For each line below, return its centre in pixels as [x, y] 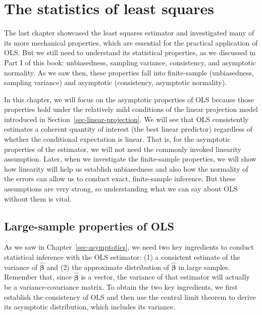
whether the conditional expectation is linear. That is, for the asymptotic [117, 139]
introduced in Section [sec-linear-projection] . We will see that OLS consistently [126, 119]
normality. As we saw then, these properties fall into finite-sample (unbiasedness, [129, 72]
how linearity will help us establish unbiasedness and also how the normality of [126, 168]
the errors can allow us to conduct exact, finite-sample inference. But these [120, 179]
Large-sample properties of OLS [89, 226]
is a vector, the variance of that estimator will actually [165, 277]
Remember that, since [38, 277]
